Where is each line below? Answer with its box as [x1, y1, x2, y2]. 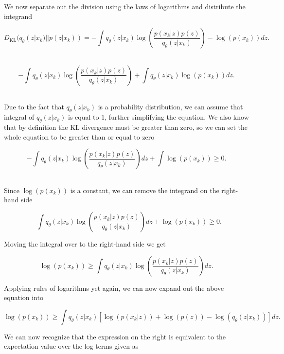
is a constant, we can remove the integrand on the [70, 185, 219, 195]
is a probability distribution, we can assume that [98, 102, 243, 112]
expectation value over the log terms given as [4, 341, 139, 351]
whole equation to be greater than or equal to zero [4, 131, 155, 142]
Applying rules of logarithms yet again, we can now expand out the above [4, 283, 224, 293]
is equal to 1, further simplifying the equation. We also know [68, 112, 249, 122]
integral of [4, 112, 35, 122]
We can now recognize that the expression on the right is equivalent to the [4, 331, 226, 341]
